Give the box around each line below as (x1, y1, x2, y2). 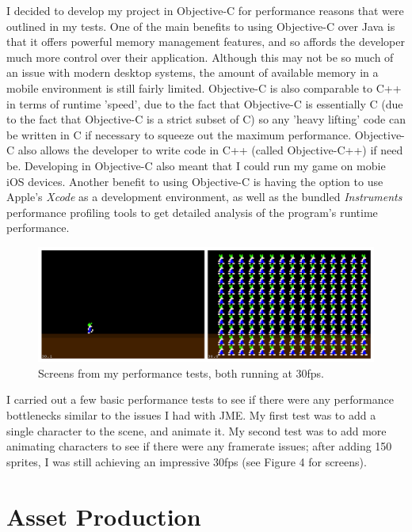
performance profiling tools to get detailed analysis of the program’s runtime (6, 203, 378, 220)
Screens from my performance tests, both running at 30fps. (38, 364, 325, 381)
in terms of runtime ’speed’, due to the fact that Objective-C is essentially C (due (6, 95, 403, 112)
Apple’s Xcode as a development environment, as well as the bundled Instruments (6, 188, 402, 205)
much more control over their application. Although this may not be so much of (6, 48, 394, 65)
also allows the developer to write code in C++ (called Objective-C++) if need (17, 142, 403, 158)
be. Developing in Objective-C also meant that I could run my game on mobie (6, 157, 386, 173)
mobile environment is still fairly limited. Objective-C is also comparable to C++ (6, 79, 402, 96)
